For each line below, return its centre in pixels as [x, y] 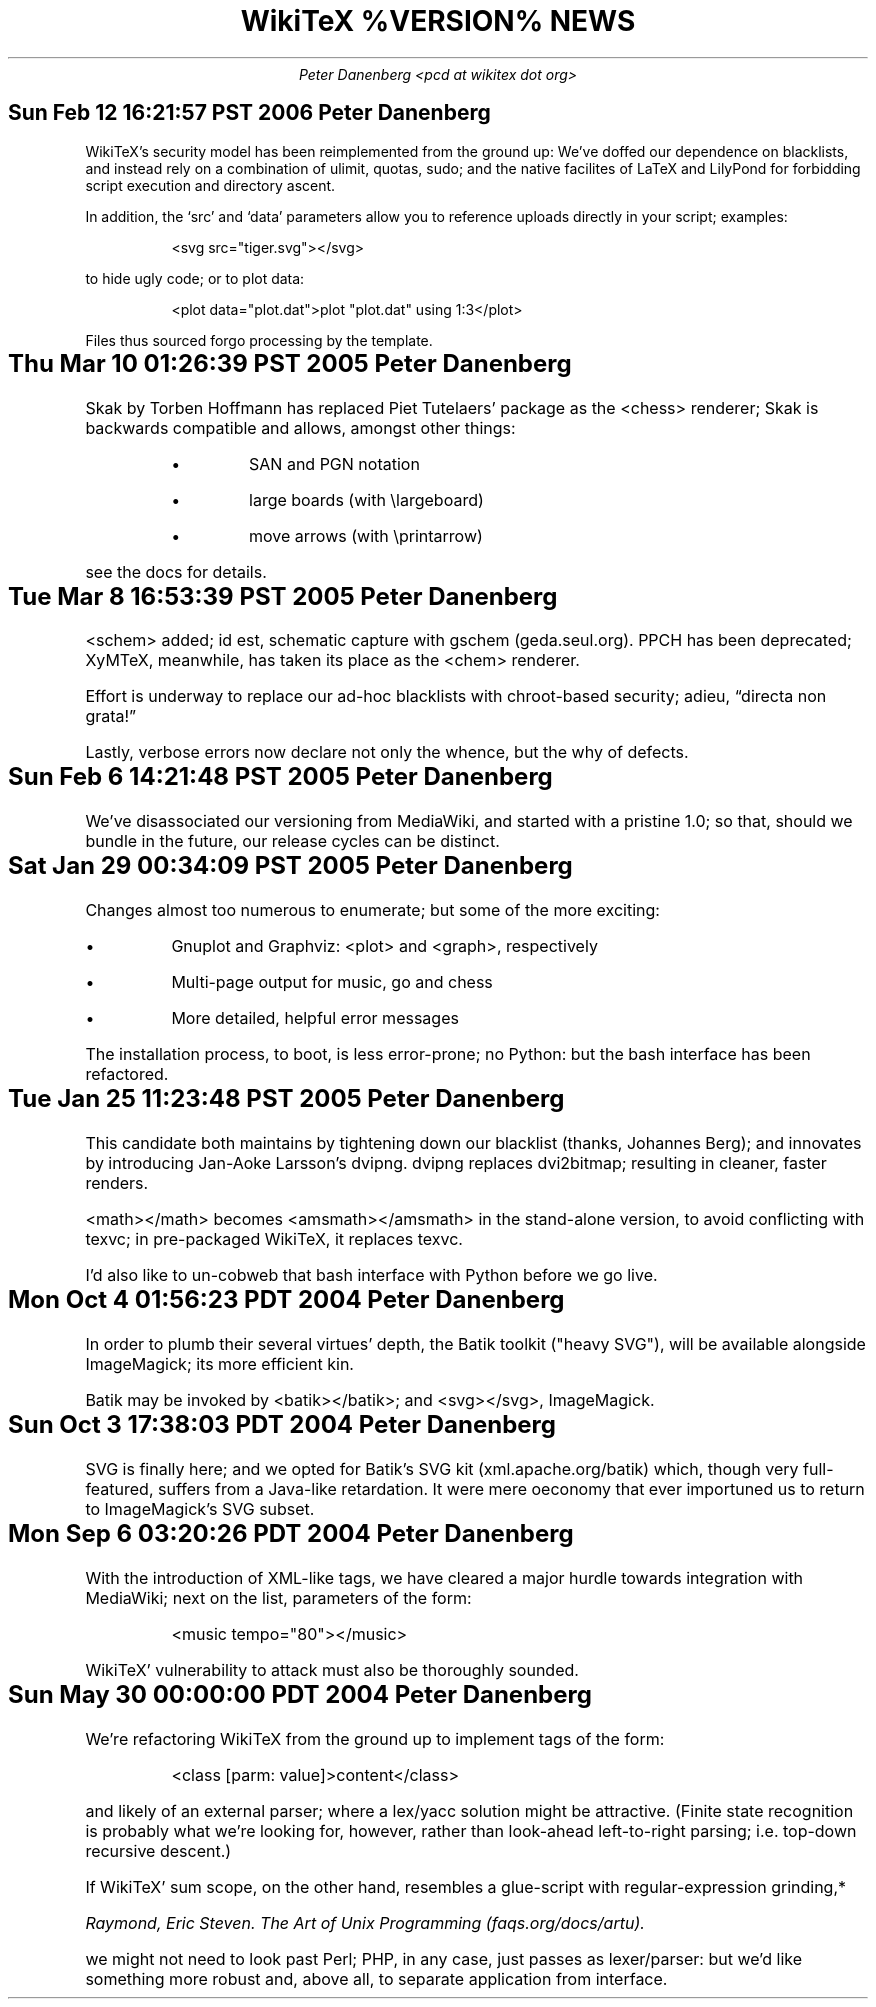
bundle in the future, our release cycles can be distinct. [292, 841]
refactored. [127, 1074]
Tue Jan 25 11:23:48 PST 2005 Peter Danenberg [286, 1099]
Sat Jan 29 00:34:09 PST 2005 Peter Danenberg [290, 866]
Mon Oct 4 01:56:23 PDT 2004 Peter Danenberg [286, 1300]
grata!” [111, 716]
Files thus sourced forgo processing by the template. [259, 340]
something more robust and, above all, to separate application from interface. [376, 1978]
